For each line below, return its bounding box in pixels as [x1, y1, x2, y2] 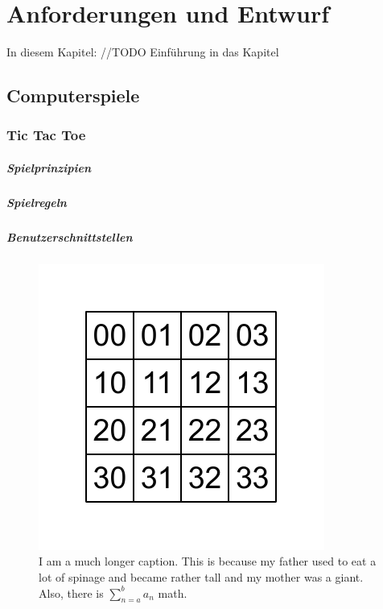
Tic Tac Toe [6, 125, 86, 145]
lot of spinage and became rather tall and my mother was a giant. [39, 569, 364, 586]
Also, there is [39, 584, 104, 601]
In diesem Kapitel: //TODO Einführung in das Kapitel [6, 43, 279, 60]
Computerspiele [6, 83, 140, 108]
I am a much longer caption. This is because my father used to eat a [39, 553, 377, 570]
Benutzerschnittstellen [6, 228, 133, 245]
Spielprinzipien [6, 159, 92, 176]
